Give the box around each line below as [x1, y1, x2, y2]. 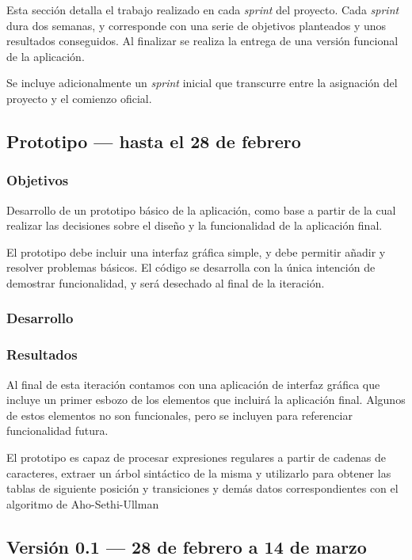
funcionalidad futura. [6, 422, 109, 439]
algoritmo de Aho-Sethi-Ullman [6, 495, 159, 512]
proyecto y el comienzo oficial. [6, 90, 152, 106]
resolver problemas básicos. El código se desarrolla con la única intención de [6, 259, 376, 276]
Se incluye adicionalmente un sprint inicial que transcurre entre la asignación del [6, 74, 398, 91]
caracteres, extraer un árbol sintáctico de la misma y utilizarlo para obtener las [6, 464, 391, 481]
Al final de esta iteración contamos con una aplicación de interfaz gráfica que [6, 375, 380, 392]
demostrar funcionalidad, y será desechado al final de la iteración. [6, 274, 325, 291]
